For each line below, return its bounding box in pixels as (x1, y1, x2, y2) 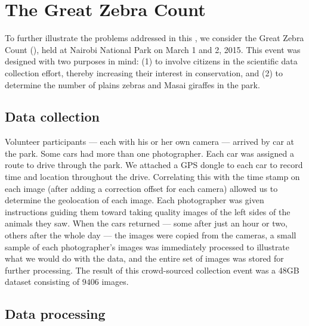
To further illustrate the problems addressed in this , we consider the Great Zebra (5, 32, 304, 44)
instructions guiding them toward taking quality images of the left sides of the (5, 205, 291, 218)
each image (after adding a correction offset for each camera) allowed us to (5, 182, 278, 194)
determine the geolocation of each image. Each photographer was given (5, 194, 264, 206)
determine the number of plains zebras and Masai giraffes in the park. (5, 78, 260, 91)
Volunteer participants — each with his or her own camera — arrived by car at (5, 135, 295, 148)
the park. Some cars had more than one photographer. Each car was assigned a (5, 147, 294, 159)
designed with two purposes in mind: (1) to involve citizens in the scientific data (5, 55, 298, 67)
